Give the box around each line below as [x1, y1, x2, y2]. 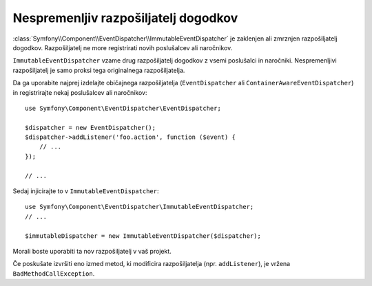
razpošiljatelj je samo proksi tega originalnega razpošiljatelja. [12, 66, 185, 74]
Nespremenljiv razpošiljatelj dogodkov [12, 10, 238, 25]
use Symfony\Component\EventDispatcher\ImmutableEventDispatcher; [25, 203, 254, 211]
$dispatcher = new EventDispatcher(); [25, 124, 156, 131]
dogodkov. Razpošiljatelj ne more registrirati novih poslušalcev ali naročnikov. [12, 43, 233, 52]
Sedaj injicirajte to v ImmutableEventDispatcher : [12, 187, 159, 195]
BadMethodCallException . [12, 269, 95, 278]
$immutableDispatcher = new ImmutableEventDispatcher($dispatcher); [25, 232, 261, 240]
